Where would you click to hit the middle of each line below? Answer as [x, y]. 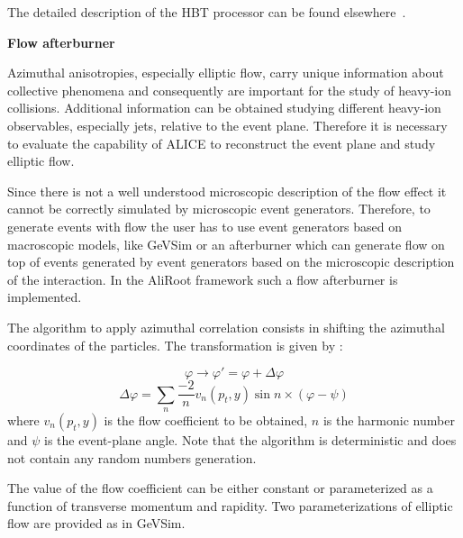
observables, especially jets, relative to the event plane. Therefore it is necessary [227, 125]
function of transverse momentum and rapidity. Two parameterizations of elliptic [230, 505]
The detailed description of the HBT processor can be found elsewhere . [207, 12]
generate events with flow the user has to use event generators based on [205, 226]
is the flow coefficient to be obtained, [206, 419]
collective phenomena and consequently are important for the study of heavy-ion [230, 90]
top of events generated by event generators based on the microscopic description [231, 262]
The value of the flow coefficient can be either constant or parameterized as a [220, 488]
